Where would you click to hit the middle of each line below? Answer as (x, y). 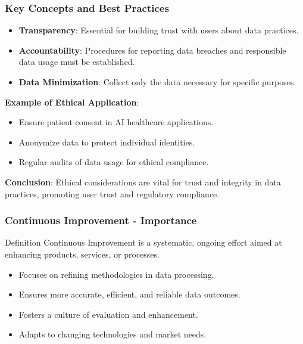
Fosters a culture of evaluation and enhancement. (108, 314)
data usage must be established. (77, 62)
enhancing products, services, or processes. (82, 254)
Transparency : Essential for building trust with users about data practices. (159, 30)
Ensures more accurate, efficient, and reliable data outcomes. (129, 294)
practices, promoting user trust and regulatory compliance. (112, 193)
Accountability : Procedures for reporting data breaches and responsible (152, 50)
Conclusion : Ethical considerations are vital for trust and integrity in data (143, 182)
